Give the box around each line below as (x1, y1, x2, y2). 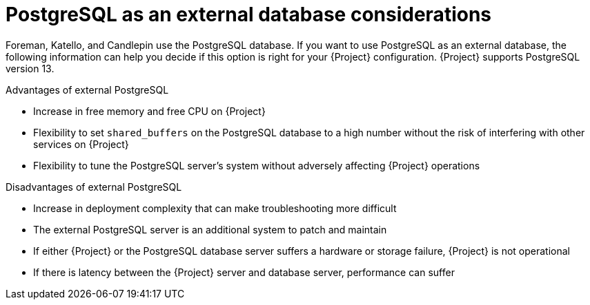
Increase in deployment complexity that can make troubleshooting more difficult (33, 202, 397, 214)
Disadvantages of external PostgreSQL (6, 180, 182, 193)
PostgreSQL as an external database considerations (6, 3, 492, 26)
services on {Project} (33, 138, 129, 150)
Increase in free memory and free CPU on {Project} (33, 105, 266, 117)
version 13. (6, 62, 55, 74)
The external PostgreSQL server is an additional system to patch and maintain (33, 223, 387, 235)
